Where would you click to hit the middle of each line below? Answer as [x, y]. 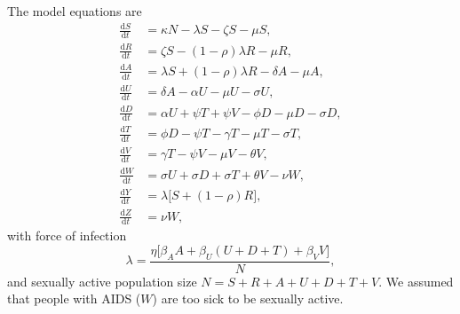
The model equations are [75, 11]
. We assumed [416, 281]
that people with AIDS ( [74, 298]
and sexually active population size [102, 281]
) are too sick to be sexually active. [248, 298]
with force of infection [67, 235]
